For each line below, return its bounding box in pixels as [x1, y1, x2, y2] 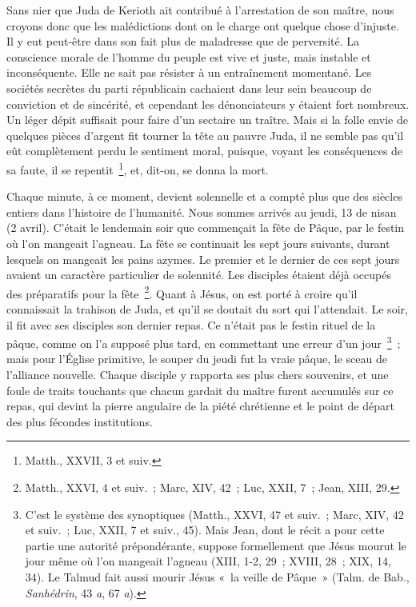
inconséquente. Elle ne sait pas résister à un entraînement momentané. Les [6, 64, 372, 81]
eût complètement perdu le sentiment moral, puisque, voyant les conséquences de [6, 142, 403, 159]
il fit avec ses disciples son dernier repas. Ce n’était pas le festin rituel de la [6, 316, 376, 333]
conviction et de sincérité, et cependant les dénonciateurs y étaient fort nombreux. [6, 95, 410, 112]
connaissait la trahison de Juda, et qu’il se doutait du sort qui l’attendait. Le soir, [6, 301, 408, 317]
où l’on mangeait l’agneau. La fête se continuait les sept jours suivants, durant [6, 234, 390, 251]
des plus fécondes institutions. [6, 413, 153, 429]
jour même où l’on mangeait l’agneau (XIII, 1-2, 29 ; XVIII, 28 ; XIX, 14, [25, 553, 391, 569]
